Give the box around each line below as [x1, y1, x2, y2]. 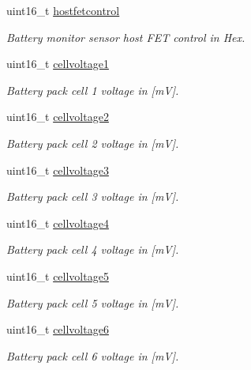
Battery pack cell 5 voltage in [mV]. [6, 294, 179, 311]
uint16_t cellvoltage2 [6, 108, 109, 125]
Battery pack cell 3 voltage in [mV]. [6, 188, 179, 205]
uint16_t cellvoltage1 [6, 55, 109, 72]
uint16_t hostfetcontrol [6, 2, 120, 18]
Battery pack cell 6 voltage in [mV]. [6, 347, 179, 364]
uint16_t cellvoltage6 [6, 321, 109, 338]
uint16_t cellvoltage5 [6, 267, 109, 284]
